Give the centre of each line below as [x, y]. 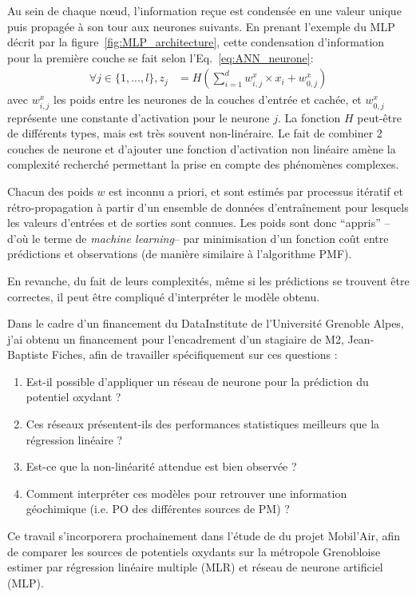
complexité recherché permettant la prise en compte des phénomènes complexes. [203, 164]
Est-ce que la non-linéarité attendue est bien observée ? [161, 466]
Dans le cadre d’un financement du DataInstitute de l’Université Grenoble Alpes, [206, 323]
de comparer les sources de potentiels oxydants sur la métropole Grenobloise [194, 551]
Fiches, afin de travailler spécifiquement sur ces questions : [194, 354]
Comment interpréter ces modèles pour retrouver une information [186, 493]
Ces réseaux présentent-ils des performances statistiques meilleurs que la [203, 424]
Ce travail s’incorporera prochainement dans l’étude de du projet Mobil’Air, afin [204, 536]
